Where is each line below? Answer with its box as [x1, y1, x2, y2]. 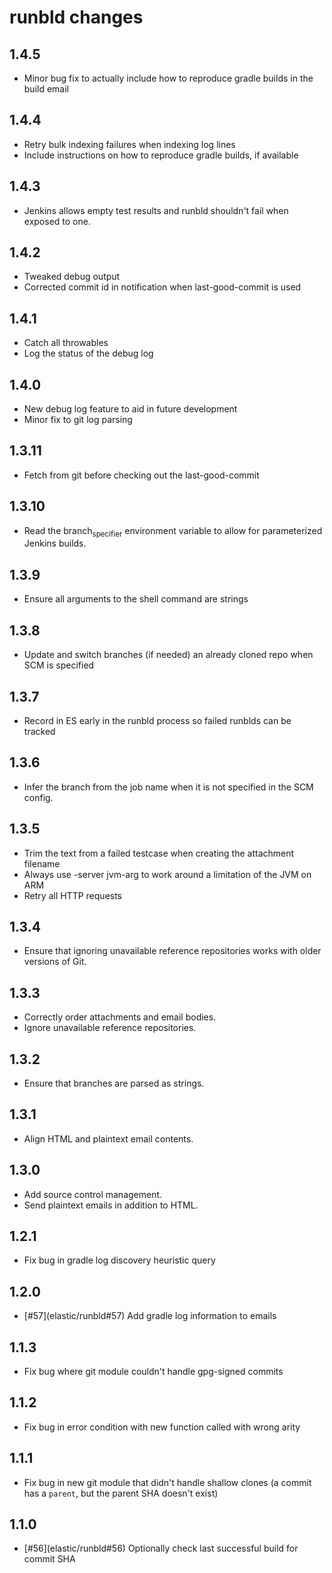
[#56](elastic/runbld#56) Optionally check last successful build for [23, 1542, 299, 1555]
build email [23, 83, 70, 95]
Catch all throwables [23, 337, 109, 349]
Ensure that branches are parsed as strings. [23, 1077, 205, 1089]
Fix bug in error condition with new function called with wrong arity [23, 1421, 301, 1433]
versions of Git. [23, 956, 87, 968]
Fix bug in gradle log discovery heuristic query [23, 1254, 216, 1266]
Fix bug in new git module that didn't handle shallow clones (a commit [23, 1476, 312, 1488]
